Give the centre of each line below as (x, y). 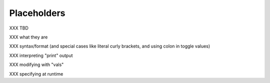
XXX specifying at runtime (36, 74)
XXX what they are (28, 37)
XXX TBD (19, 28)
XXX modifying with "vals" (36, 64)
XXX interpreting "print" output (41, 55)
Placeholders (37, 13)
